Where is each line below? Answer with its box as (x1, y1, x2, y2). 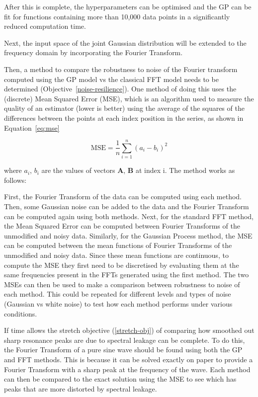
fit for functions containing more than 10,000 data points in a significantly (4, 11, 230, 21)
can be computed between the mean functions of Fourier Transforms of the (4, 240, 232, 250)
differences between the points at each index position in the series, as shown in (4, 112, 244, 123)
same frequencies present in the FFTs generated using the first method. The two (4, 269, 249, 280)
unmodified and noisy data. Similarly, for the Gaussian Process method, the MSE (4, 230, 253, 240)
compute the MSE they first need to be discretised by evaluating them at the (4, 259, 239, 270)
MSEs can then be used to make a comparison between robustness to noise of (4, 279, 240, 289)
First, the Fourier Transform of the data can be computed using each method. (4, 191, 242, 202)
